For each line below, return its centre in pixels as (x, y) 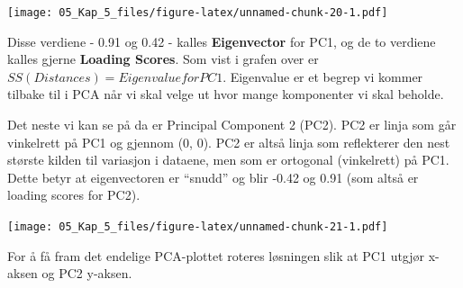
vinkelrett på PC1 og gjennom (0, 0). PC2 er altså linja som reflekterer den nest (229, 142)
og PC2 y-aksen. (87, 273)
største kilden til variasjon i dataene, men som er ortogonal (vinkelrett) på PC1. (228, 160)
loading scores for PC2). (74, 195)
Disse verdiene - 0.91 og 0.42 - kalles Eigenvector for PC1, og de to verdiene (222, 41)
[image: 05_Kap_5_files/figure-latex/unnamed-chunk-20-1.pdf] (198, 13)
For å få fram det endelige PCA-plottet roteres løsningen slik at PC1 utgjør (216, 255)
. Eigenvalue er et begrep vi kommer (323, 76)
